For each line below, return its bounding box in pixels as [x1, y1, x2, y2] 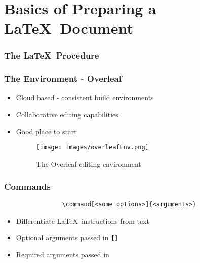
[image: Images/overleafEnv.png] [36, 144, 149, 151]
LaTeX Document [4, 18, 133, 38]
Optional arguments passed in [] [16, 232, 118, 243]
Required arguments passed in [16, 249, 109, 259]
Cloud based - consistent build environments [16, 92, 154, 102]
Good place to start [16, 126, 77, 136]
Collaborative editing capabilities [16, 109, 118, 120]
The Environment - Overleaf [4, 72, 122, 85]
